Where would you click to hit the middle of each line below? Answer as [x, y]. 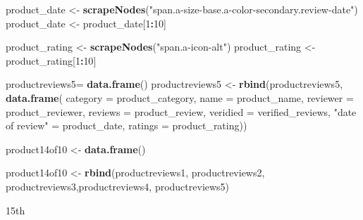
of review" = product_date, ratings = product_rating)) [127, 125]
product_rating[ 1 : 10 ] [51, 60]
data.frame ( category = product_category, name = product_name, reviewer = [180, 97]
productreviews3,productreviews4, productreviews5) [118, 186]
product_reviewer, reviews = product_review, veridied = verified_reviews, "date [181, 111]
